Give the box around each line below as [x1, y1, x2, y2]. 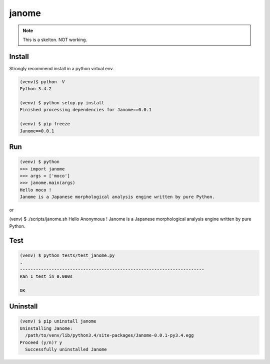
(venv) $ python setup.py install [19, 100, 104, 105]
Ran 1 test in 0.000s [19, 274, 73, 279]
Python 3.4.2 [19, 86, 52, 92]
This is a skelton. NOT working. [22, 37, 87, 43]
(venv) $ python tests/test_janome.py [19, 252, 115, 258]
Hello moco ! [19, 187, 52, 193]
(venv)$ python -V [19, 79, 65, 85]
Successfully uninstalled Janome [25, 346, 107, 352]
